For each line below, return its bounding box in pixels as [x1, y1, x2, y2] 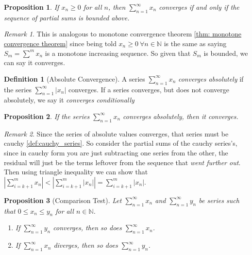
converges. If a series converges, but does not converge [68, 84, 229, 94]
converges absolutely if [178, 73, 244, 84]
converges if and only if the [159, 2, 239, 12]
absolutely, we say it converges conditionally [4, 95, 134, 105]
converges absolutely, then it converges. [123, 111, 238, 121]
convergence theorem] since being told [4, 38, 117, 48]
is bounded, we [203, 48, 248, 58]
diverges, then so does [53, 240, 118, 250]
